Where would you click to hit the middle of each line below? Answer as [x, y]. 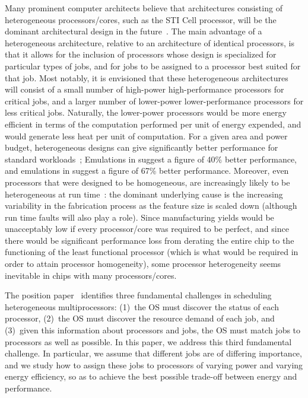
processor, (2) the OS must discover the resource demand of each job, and [140, 318]
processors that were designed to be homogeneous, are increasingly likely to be [147, 182]
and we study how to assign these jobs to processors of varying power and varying [154, 364]
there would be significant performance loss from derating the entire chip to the [150, 240]
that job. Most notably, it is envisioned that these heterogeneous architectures [147, 77]
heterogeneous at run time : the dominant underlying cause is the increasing [144, 194]
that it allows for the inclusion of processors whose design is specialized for [141, 54]
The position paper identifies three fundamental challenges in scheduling [138, 295]
